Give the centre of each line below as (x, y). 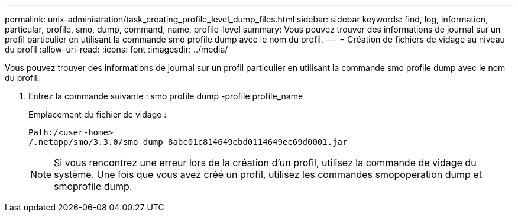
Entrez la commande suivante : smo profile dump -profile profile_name (166, 96)
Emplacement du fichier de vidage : (98, 114)
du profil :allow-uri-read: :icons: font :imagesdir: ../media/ (116, 49)
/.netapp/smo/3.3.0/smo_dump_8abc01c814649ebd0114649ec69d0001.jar (188, 142)
